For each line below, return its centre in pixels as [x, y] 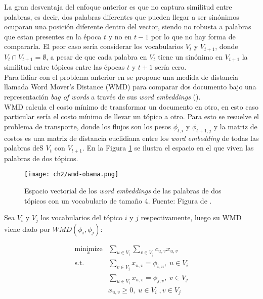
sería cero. [171, 67]
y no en [120, 36]
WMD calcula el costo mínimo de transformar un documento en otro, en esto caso [131, 106]
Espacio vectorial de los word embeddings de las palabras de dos [123, 190]
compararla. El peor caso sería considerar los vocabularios [94, 46]
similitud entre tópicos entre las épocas [64, 67]
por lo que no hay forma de [193, 36]
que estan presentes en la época [53, 36]
